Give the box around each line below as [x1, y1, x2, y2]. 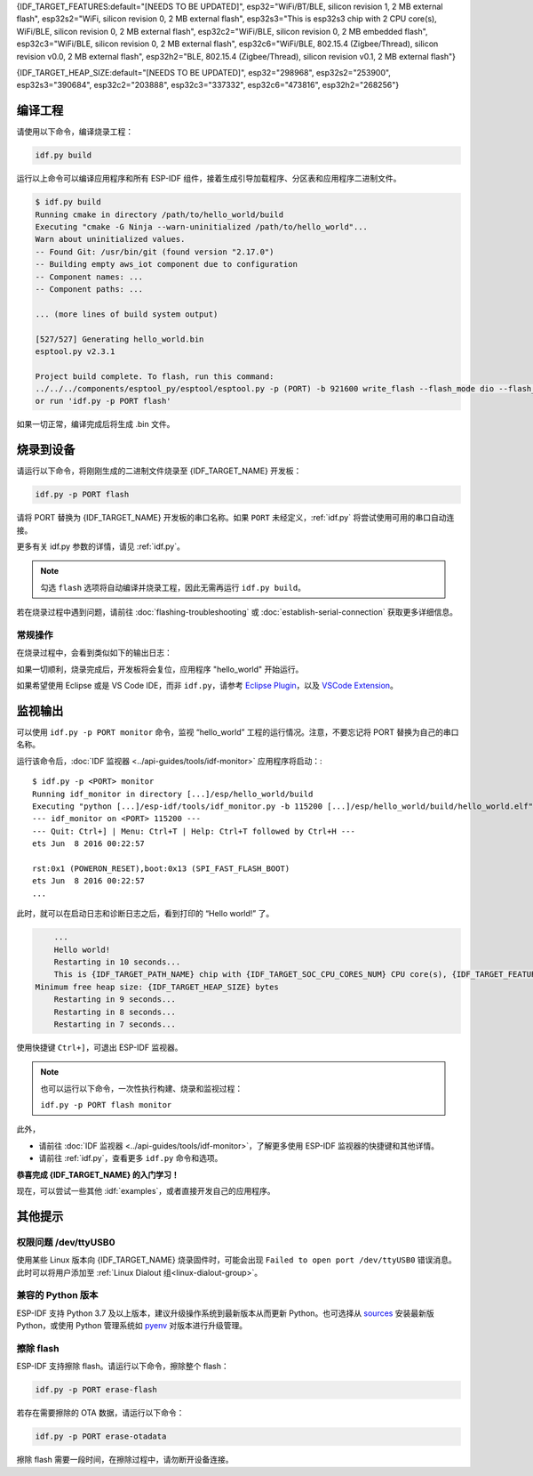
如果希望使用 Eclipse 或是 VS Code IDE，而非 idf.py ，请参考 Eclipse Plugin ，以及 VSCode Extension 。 [16, 681, 399, 691]
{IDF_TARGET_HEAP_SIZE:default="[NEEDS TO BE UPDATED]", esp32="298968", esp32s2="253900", [16, 67, 391, 77]
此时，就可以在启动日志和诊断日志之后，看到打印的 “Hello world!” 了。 [16, 908, 274, 919]
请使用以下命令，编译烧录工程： [16, 126, 133, 137]
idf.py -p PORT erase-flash [35, 1384, 157, 1395]
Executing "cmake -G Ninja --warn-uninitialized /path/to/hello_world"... [35, 222, 369, 231]
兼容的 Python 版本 [16, 1289, 99, 1302]
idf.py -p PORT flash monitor [40, 1100, 172, 1110]
